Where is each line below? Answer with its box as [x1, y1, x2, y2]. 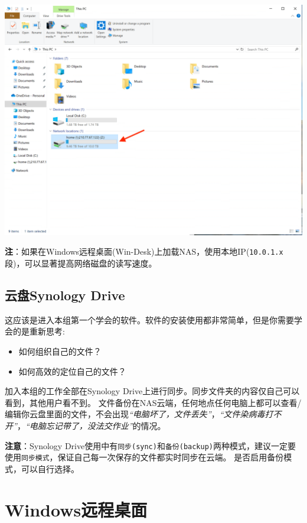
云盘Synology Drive [5, 286, 125, 304]
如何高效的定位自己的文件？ [18, 365, 126, 377]
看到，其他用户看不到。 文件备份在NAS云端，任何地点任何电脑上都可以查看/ [5, 396, 302, 408]
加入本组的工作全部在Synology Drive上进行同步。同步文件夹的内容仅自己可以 [5, 385, 300, 397]
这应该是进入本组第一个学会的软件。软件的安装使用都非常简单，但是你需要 [5, 313, 294, 326]
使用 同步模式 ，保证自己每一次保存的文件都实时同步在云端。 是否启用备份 [5, 451, 284, 463]
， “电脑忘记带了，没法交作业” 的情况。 [17, 420, 166, 432]
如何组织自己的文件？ [18, 345, 102, 358]
